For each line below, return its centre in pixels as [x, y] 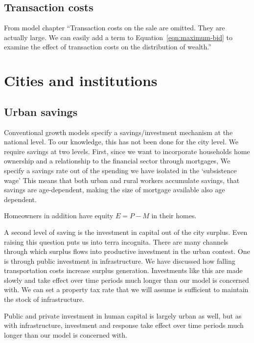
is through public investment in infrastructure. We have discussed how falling [120, 261]
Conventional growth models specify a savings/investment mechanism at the [118, 132]
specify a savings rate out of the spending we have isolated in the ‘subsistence [120, 170]
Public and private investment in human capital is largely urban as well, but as [123, 315]
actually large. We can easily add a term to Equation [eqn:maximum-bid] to [118, 37]
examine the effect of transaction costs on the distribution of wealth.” [108, 47]
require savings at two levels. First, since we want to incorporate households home [127, 151]
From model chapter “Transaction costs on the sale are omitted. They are [115, 28]
